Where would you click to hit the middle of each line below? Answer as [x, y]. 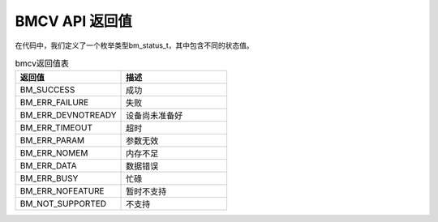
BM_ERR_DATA [48, 166]
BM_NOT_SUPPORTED [63, 204]
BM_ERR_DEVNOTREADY [68, 115]
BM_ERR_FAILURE [54, 103]
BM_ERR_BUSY [49, 178]
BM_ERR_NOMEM [54, 153]
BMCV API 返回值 [74, 21]
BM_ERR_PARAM [52, 140]
